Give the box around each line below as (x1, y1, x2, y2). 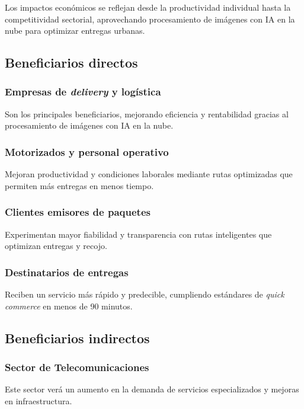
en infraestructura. (5, 394, 72, 407)
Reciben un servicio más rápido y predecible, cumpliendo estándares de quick (5, 288, 284, 300)
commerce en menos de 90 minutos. (5, 299, 133, 312)
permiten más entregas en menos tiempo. (5, 179, 154, 191)
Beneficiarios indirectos (5, 328, 150, 347)
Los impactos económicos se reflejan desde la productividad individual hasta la (5, 1, 291, 13)
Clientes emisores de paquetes (5, 204, 151, 219)
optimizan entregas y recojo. (5, 239, 107, 252)
